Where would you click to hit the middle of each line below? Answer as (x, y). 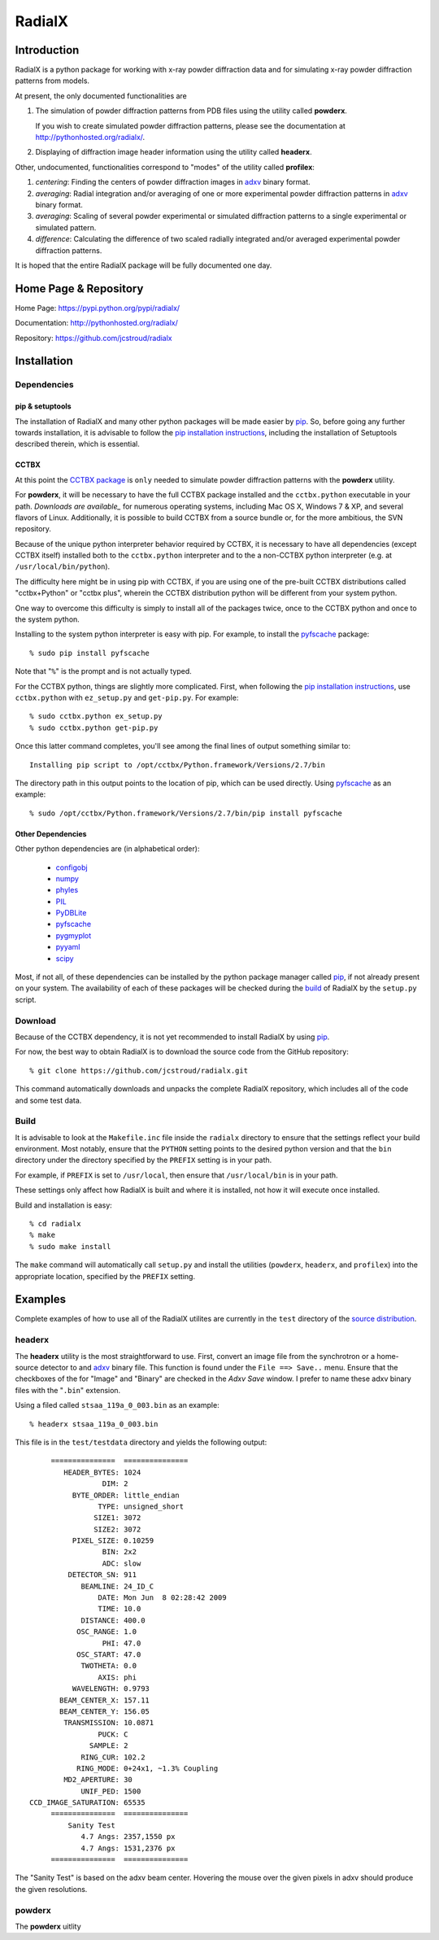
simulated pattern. (66, 227)
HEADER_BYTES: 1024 (102, 1472)
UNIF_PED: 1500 (111, 1791)
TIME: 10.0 (120, 1609)
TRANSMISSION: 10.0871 (109, 1723)
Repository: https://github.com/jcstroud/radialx (93, 338)
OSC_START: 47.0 (109, 1654)
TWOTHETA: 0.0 (109, 1666)
